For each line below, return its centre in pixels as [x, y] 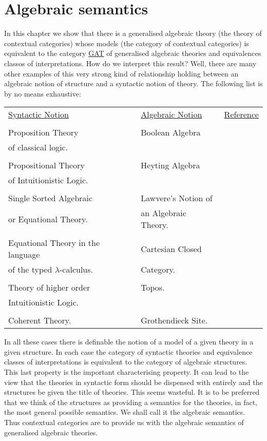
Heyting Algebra [170, 165]
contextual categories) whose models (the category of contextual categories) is [127, 43]
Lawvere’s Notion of [177, 198]
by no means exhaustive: [43, 93]
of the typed [30, 270]
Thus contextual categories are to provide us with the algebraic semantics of [124, 422]
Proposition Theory [43, 132]
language [24, 255]
